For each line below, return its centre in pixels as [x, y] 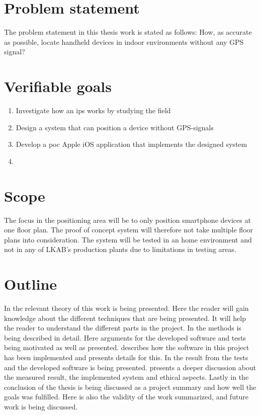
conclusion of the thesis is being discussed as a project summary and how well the [130, 387]
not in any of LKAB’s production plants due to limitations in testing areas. [120, 249]
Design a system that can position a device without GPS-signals [115, 127]
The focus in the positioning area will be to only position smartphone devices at [127, 220]
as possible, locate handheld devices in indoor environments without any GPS [124, 41]
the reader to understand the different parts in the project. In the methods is [123, 328]
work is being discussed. [41, 406]
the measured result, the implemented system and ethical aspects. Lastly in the [126, 377]
